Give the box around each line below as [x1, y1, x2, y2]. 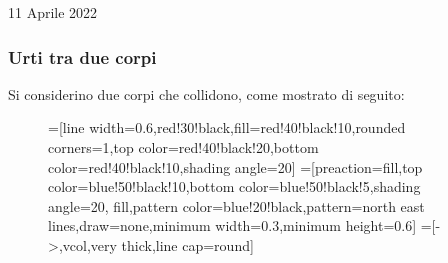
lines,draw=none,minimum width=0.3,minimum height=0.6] [48, 215, 417, 236]
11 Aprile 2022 [8, 2, 98, 22]
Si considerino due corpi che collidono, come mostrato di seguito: [8, 83, 405, 104]
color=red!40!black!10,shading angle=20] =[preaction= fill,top [48, 156, 423, 177]
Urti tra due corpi [8, 44, 157, 69]
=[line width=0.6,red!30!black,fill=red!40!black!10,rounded [48, 117, 406, 138]
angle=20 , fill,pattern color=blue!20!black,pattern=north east [48, 195, 425, 216]
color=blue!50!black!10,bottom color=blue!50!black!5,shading [48, 176, 421, 197]
